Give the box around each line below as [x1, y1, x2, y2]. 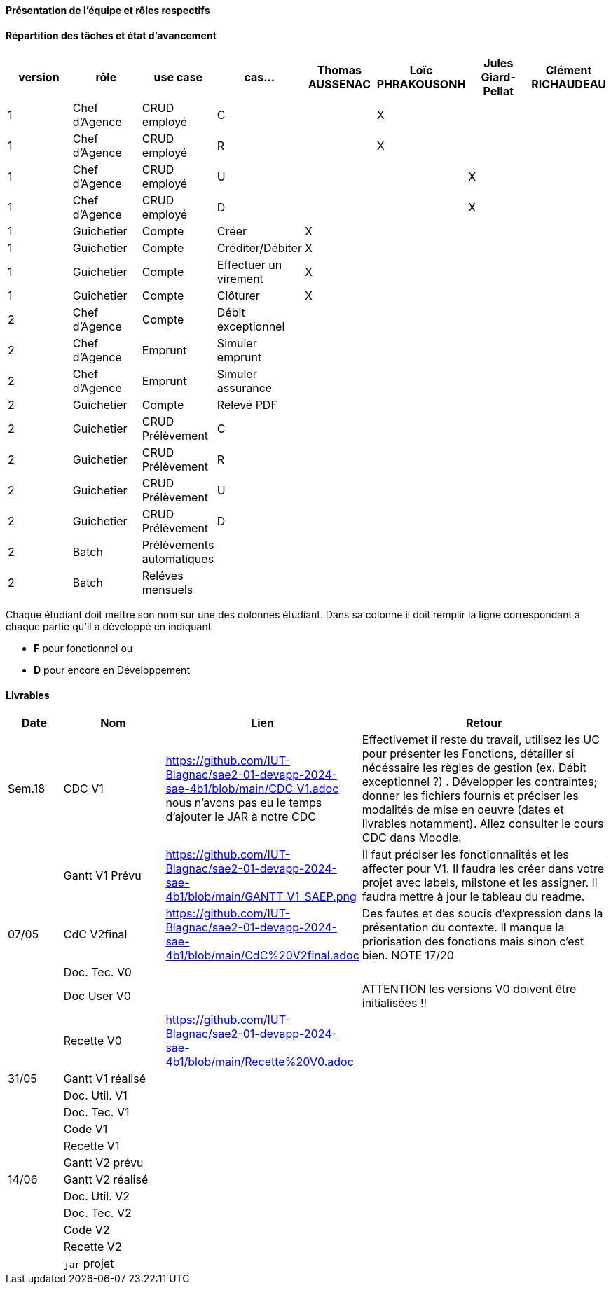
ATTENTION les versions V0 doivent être [362, 982, 577, 997]
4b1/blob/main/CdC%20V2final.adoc [165, 948, 359, 963]
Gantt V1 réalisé [63, 1071, 146, 1086]
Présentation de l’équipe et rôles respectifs [6, 4, 210, 16]
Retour [465, 716, 502, 730]
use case [153, 70, 203, 85]
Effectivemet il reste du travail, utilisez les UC [362, 733, 600, 747]
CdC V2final [63, 927, 128, 942]
